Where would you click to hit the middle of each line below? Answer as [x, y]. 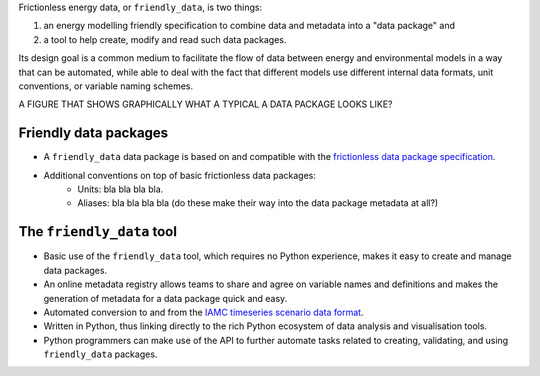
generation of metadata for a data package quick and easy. [165, 298]
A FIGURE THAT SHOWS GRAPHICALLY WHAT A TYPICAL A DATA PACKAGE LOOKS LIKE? [206, 104]
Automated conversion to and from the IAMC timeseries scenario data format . [203, 312]
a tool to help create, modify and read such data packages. [165, 39]
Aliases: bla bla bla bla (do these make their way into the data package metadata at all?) [258, 203]
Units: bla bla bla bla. [120, 189]
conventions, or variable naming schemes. [106, 86]
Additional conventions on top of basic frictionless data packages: [180, 175]
